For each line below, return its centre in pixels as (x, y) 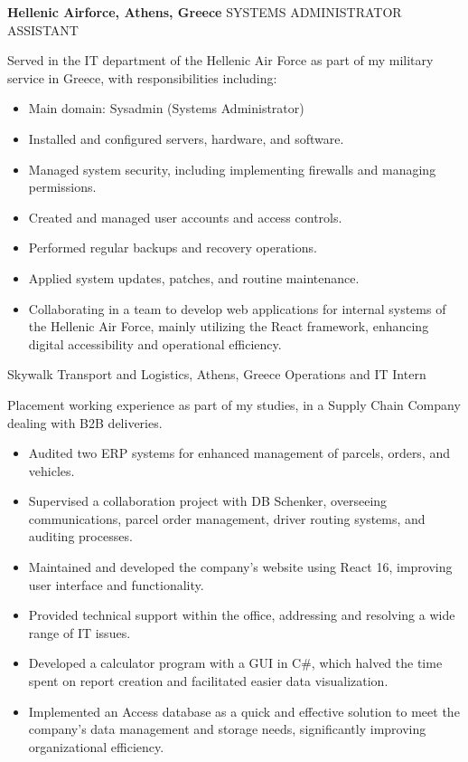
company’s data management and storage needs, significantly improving (227, 729)
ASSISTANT (43, 29)
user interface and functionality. (116, 584)
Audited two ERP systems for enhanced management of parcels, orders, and (239, 453)
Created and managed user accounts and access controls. (185, 217)
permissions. (62, 187)
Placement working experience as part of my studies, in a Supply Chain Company (234, 404)
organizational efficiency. (96, 746)
